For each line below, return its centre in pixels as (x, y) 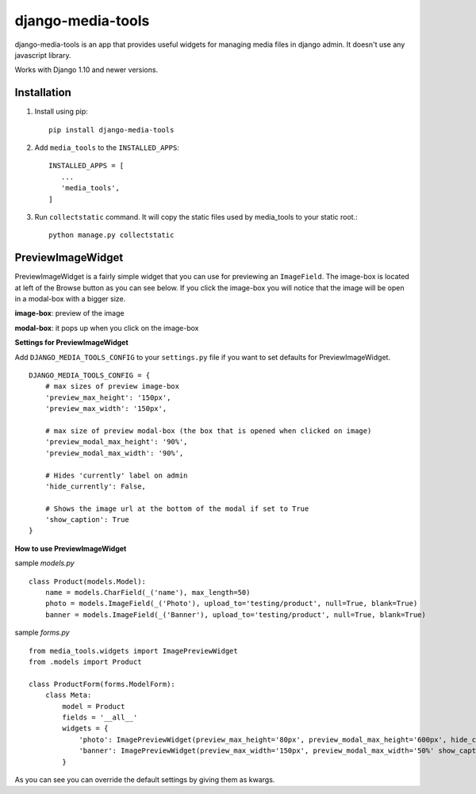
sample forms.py (42, 633)
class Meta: (68, 695)
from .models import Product (85, 662)
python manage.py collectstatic (111, 235)
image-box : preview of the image (69, 313)
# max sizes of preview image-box (112, 386)
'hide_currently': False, (96, 486)
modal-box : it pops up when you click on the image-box (107, 328)
